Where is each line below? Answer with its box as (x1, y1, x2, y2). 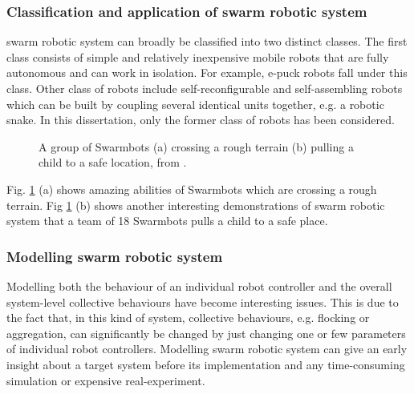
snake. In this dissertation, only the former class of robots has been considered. (6, 111, 395, 128)
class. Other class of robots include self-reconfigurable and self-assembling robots (6, 80, 403, 96)
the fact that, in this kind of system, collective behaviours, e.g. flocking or (6, 309, 370, 326)
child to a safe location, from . (39, 154, 187, 171)
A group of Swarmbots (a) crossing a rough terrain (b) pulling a (39, 138, 354, 155)
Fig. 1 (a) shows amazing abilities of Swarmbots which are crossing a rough (6, 180, 377, 197)
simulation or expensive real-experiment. (6, 372, 205, 388)
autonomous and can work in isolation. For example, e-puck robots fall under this (6, 64, 408, 81)
